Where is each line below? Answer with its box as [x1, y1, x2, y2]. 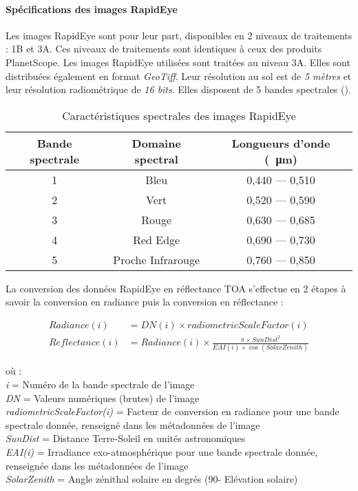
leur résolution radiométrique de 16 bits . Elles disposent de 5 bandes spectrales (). [6, 82, 351, 97]
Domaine [131, 134, 181, 151]
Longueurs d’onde [231, 134, 330, 151]
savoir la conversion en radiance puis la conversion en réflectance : [6, 294, 284, 309]
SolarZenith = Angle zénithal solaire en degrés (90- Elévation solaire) [6, 472, 298, 486]
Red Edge [133, 231, 180, 248]
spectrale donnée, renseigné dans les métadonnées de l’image [6, 417, 260, 432]
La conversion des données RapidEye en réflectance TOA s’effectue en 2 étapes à [6, 281, 346, 295]
